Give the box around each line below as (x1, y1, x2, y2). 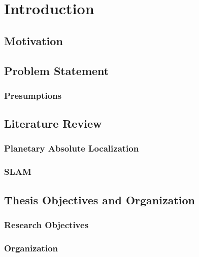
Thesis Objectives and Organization (4, 192, 195, 207)
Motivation (4, 32, 63, 48)
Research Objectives (4, 218, 89, 231)
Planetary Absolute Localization (4, 142, 139, 155)
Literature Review (4, 116, 102, 131)
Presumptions (4, 89, 62, 101)
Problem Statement (4, 62, 109, 78)
